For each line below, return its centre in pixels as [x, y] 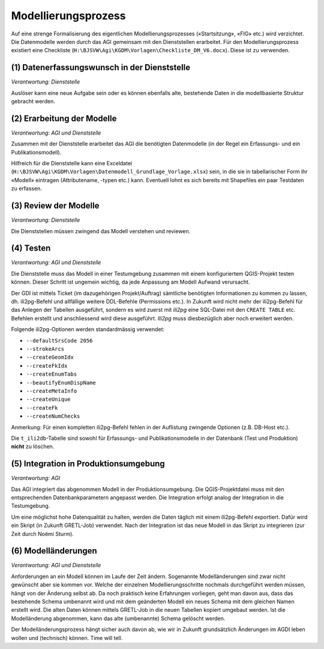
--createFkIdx [47, 366]
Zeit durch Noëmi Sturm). [43, 534]
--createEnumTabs [52, 374]
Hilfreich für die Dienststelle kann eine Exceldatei [72, 163]
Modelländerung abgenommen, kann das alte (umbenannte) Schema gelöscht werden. [118, 618]
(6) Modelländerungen [54, 551]
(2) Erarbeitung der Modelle [64, 118]
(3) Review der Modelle [55, 206]
